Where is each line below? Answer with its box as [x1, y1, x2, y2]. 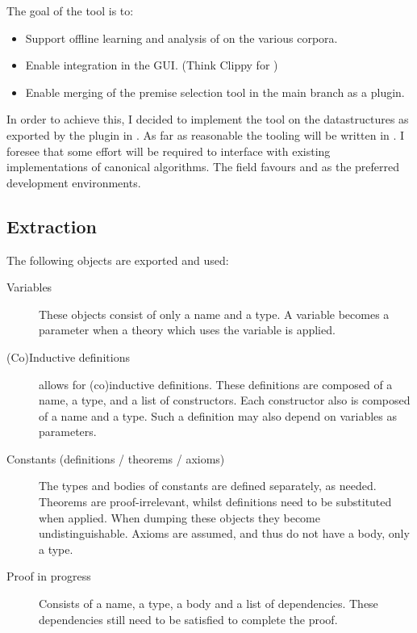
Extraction [6, 213, 98, 238]
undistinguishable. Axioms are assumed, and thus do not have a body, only [39, 525, 410, 542]
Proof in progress [6, 568, 91, 585]
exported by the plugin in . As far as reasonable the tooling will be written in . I [6, 126, 405, 143]
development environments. [6, 174, 141, 191]
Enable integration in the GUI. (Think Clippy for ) [25, 57, 278, 73]
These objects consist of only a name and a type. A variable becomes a [39, 305, 390, 322]
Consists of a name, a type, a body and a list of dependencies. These [39, 595, 378, 612]
